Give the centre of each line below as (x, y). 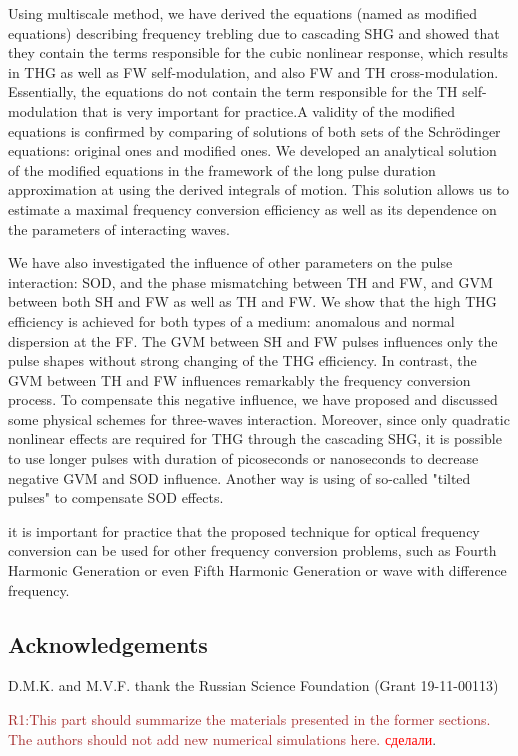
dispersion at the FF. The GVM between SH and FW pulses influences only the (253, 340)
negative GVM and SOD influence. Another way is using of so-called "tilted (239, 477)
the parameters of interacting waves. (119, 228)
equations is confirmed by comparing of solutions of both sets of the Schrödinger (254, 130)
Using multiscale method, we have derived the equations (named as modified (242, 13)
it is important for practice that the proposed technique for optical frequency (244, 530)
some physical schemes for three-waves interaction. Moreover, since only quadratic (259, 418)
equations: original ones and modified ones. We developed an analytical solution (252, 150)
